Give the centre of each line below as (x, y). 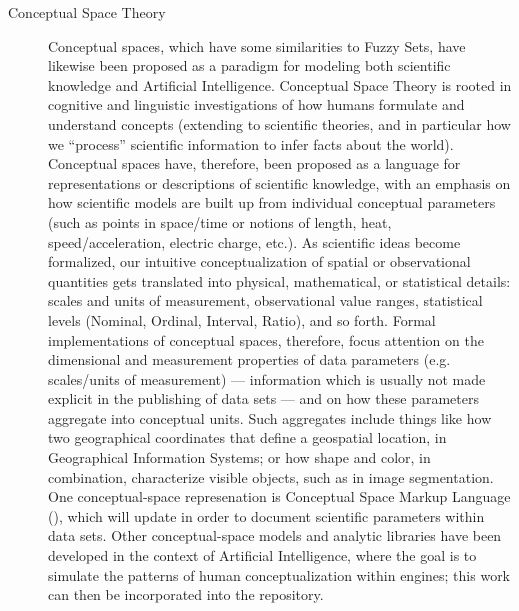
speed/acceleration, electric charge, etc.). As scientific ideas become (254, 241)
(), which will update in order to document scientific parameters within (266, 515)
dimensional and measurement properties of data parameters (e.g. (249, 359)
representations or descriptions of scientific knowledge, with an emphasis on (279, 182)
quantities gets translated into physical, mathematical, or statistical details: (279, 280)
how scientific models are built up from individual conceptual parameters (272, 202)
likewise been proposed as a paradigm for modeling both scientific (249, 65)
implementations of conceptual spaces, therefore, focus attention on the (266, 339)
